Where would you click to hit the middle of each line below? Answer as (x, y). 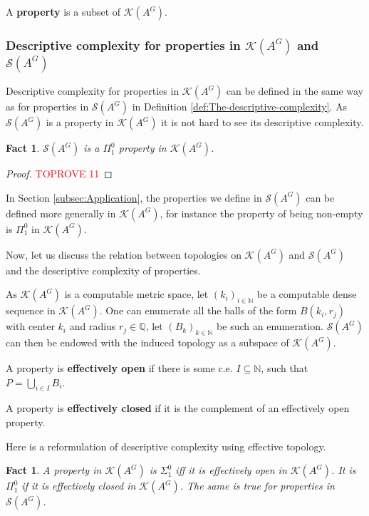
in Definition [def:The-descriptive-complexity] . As (240, 107)
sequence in (31, 310)
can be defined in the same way (295, 91)
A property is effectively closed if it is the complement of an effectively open (178, 408)
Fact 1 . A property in (54, 470)
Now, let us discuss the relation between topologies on (124, 254)
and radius (93, 326)
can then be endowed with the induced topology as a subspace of (147, 342)
